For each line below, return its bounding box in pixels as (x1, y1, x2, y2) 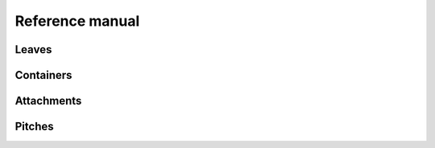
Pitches (14, 120, 54, 134)
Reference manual (14, 12, 140, 30)
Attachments (14, 94, 82, 108)
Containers (14, 68, 72, 82)
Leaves (14, 43, 52, 56)
